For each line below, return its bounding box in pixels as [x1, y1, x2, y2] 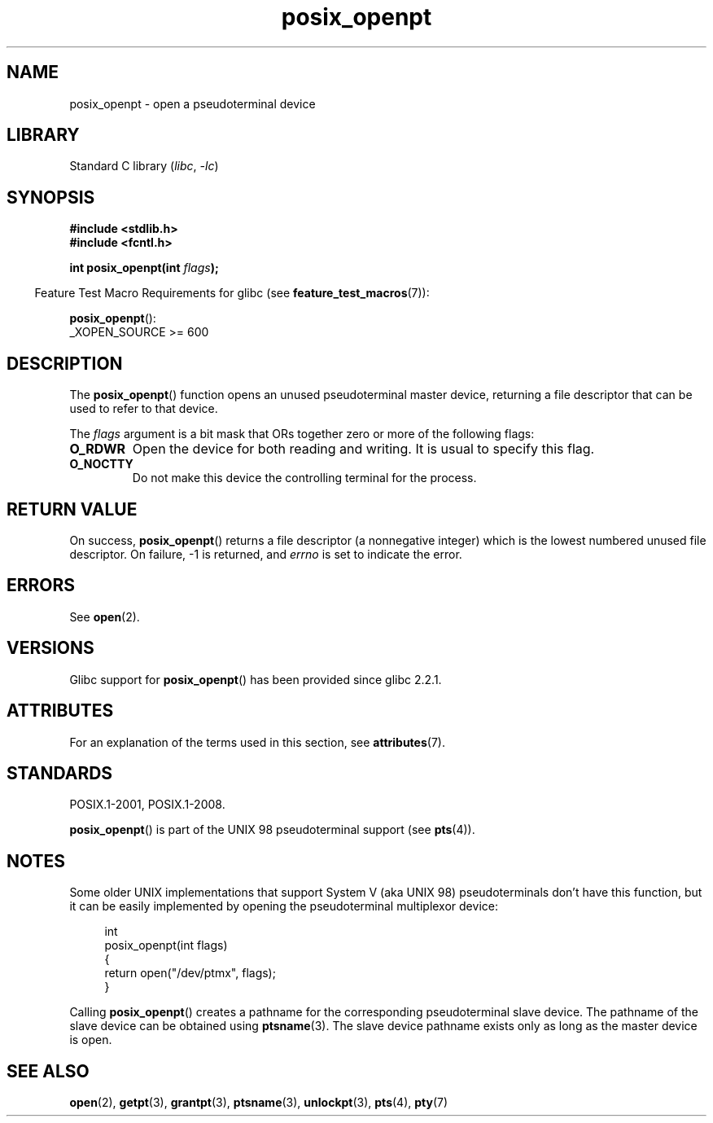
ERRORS [7, 575, 76, 596]
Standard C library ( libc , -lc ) [69, 159, 219, 173]
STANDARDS [7, 762, 113, 783]
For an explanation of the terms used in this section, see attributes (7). [69, 735, 445, 749]
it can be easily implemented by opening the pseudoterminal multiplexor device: [69, 899, 498, 914]
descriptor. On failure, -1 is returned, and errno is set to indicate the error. [69, 546, 462, 561]
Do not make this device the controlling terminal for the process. [132, 471, 477, 485]
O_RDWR [69, 441, 126, 458]
